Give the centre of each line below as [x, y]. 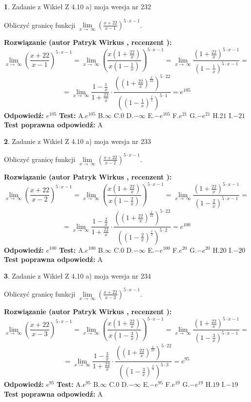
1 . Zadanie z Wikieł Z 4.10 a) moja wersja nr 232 [78, 6]
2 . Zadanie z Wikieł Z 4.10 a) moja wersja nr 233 [78, 141]
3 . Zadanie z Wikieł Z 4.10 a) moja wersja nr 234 [78, 275]
